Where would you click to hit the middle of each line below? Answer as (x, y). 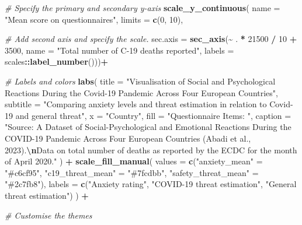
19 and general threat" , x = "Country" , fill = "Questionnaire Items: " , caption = (148, 115)
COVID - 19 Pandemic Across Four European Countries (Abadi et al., (128, 138)
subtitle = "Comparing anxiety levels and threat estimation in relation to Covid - (149, 104)
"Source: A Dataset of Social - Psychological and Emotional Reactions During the (148, 127)
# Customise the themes (48, 215)
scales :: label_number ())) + (57, 61)
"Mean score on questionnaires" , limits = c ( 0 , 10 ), (94, 19)
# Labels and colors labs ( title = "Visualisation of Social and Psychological (140, 81)
